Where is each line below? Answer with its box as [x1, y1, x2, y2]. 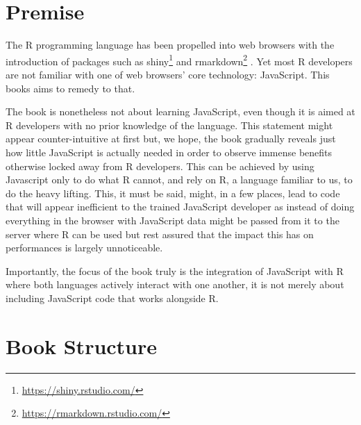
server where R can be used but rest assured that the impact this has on [6, 226, 314, 241]
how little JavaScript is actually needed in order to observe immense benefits [6, 144, 333, 159]
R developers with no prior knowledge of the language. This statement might [6, 117, 333, 132]
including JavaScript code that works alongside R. [6, 290, 219, 305]
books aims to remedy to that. [6, 81, 135, 95]
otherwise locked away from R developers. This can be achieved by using [6, 158, 314, 173]
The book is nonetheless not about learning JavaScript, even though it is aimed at [6, 104, 355, 119]
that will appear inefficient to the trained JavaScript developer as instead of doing [6, 199, 355, 214]
